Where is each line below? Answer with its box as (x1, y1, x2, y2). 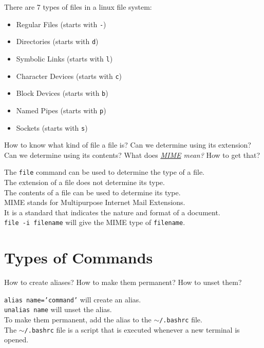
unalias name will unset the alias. (4, 304, 112, 315)
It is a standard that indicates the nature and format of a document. (4, 207, 220, 217)
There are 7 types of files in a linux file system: (4, 2, 152, 12)
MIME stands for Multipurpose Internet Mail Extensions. (4, 197, 185, 208)
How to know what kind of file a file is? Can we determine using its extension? (4, 139, 251, 150)
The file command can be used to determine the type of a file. (4, 167, 205, 177)
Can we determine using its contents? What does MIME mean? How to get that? (4, 149, 260, 160)
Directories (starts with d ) (16, 36, 99, 47)
